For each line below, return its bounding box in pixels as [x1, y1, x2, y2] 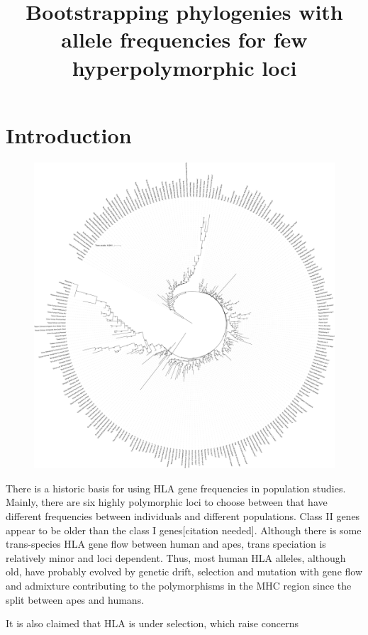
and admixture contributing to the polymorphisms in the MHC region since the [6, 578, 352, 593]
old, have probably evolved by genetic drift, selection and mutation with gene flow [6, 564, 363, 579]
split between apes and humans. [6, 592, 145, 607]
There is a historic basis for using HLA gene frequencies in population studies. [6, 480, 346, 495]
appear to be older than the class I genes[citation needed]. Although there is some [6, 522, 362, 537]
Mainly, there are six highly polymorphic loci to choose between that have [6, 495, 328, 509]
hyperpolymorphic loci [72, 53, 297, 82]
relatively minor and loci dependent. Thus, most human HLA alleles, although [6, 550, 346, 565]
